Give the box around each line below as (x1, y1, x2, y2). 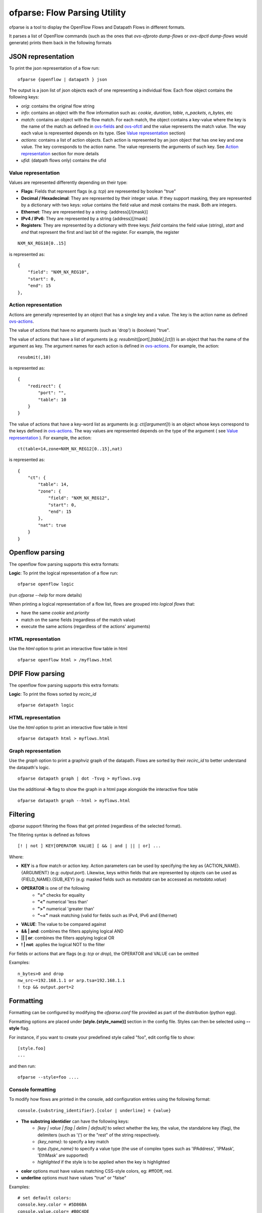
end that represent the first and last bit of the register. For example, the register (21, 229, 180, 235)
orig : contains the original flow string (21, 103, 95, 109)
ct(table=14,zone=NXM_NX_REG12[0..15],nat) (17, 446, 123, 451)
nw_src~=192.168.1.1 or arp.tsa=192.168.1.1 (17, 978, 126, 984)
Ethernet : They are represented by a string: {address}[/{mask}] (21, 209, 148, 214)
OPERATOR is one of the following (21, 885, 90, 891)
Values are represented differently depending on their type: (9, 180, 128, 185)
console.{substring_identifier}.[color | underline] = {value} (17, 1108, 171, 1113)
